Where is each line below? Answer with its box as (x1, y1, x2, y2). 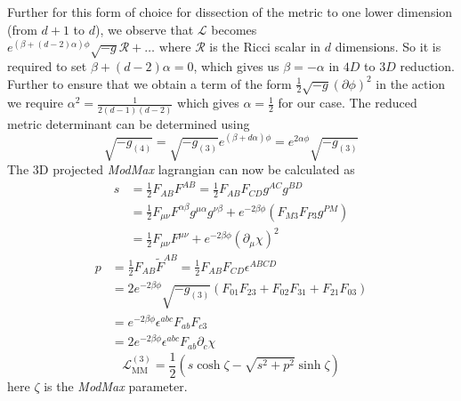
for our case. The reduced (278, 93, 417, 112)
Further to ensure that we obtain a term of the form (7, 74, 292, 92)
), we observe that (95, 20, 194, 38)
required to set (7, 56, 87, 75)
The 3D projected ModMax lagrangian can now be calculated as (7, 160, 355, 179)
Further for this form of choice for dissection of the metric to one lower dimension (7, 3, 453, 20)
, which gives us (193, 56, 279, 75)
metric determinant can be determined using (7, 114, 250, 132)
